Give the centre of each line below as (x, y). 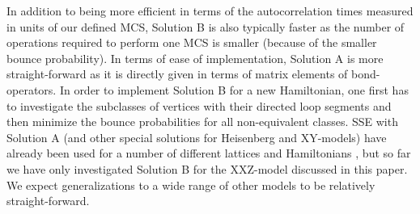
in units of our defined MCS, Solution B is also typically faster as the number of (206, 26)
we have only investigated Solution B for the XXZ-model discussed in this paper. (207, 168)
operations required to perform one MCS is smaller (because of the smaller (192, 42)
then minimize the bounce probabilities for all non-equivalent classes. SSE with (202, 122)
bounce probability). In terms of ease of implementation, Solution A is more (195, 58)
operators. (32, 89)
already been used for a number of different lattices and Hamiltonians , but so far (209, 153)
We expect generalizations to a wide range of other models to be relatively (191, 185)
